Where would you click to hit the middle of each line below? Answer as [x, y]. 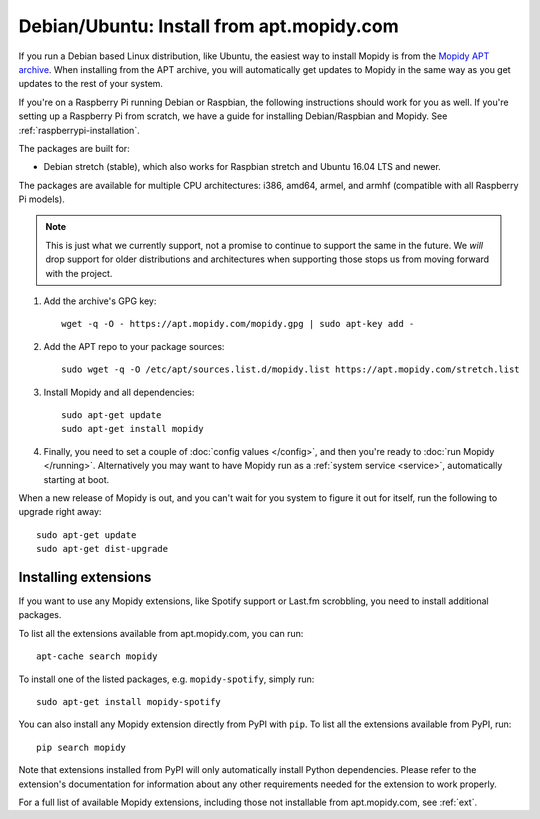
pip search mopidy [81, 747]
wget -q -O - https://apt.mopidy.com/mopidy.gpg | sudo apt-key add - [238, 324]
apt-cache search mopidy [97, 656]
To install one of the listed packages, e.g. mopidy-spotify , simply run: [166, 679]
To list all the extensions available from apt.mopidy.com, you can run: [161, 633]
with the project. [79, 273]
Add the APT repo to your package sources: [134, 346]
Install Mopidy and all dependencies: [119, 392]
